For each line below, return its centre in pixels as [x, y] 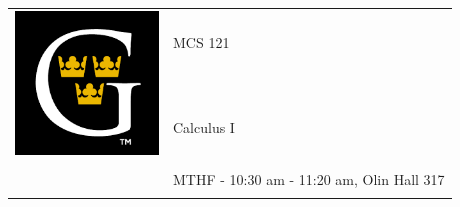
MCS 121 [201, 42]
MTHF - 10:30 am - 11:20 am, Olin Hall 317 [309, 178]
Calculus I [204, 126]
